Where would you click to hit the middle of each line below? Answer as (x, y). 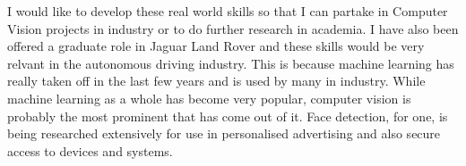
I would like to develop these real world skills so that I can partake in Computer (228, 11)
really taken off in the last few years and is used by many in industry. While (216, 81)
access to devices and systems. (90, 150)
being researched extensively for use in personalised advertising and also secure (224, 133)
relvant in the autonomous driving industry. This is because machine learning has (231, 63)
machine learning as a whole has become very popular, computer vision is (209, 98)
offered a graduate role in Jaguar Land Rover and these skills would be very (216, 46)
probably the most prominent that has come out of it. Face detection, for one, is (228, 116)
